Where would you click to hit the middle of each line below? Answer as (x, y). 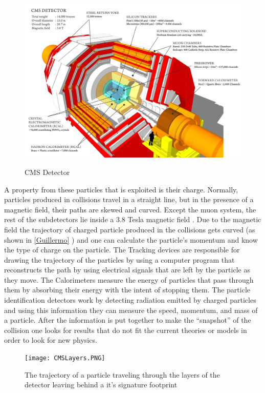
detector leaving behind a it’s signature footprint (101, 385)
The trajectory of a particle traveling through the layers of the (122, 374)
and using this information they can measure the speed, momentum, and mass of (131, 310)
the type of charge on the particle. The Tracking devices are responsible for (122, 250)
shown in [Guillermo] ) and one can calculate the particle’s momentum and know (131, 239)
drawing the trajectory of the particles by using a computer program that (119, 259)
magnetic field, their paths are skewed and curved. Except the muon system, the (130, 209)
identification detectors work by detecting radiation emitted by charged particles (130, 300)
